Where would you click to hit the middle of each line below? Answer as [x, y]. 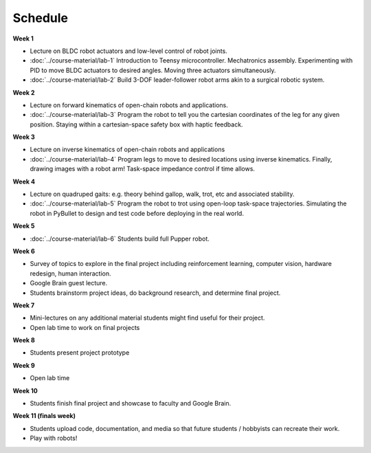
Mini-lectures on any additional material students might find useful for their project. [147, 318]
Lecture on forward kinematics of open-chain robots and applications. [129, 105]
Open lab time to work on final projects [85, 327]
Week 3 [24, 137]
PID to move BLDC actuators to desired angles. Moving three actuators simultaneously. [153, 70]
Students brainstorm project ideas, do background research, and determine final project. [155, 293]
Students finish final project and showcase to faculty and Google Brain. [131, 404]
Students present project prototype [80, 353]
